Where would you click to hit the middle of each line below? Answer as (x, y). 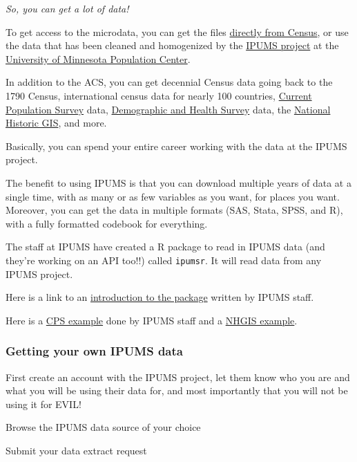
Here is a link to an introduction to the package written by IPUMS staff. (160, 297)
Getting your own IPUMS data (94, 351)
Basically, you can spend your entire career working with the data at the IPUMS (176, 146)
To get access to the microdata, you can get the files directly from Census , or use (177, 31)
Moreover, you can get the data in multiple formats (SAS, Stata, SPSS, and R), (174, 210)
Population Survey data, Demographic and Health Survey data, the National (168, 109)
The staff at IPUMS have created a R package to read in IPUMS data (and (165, 247)
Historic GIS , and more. (56, 123)
